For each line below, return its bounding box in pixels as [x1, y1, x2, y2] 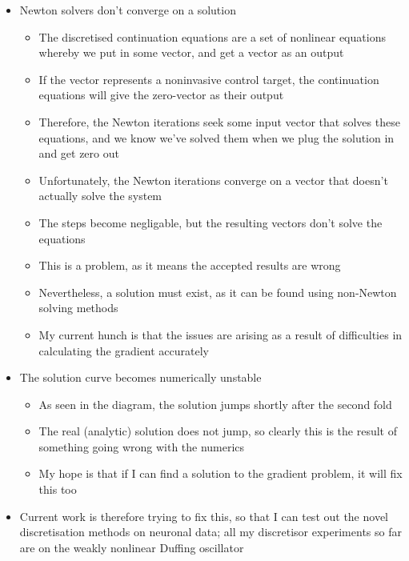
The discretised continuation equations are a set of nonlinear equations [38, 28, 386, 45]
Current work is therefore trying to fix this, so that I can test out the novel [19, 507, 388, 524]
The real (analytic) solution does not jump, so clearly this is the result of [38, 423, 398, 439]
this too [38, 481, 77, 498]
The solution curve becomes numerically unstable [19, 369, 262, 386]
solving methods [38, 299, 118, 316]
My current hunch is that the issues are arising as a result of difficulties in [38, 326, 403, 343]
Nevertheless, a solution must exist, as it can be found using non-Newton [38, 283, 397, 300]
